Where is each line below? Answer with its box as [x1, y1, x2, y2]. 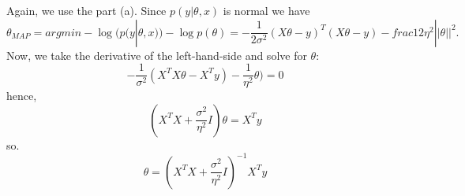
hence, [6, 87, 37, 104]
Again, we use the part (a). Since [6, 2, 167, 18]
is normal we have [223, 2, 310, 18]
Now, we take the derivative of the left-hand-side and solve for [6, 46, 307, 63]
